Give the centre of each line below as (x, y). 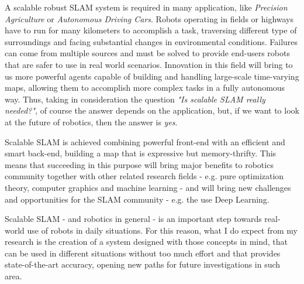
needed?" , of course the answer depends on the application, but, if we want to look (152, 110)
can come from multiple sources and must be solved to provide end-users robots (147, 53)
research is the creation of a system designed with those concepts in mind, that (146, 242)
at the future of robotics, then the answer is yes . (91, 122)
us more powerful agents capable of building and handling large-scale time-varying (152, 76)
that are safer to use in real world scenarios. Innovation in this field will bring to (149, 64)
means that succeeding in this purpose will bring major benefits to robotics (139, 164)
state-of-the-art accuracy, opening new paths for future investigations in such (143, 264)
